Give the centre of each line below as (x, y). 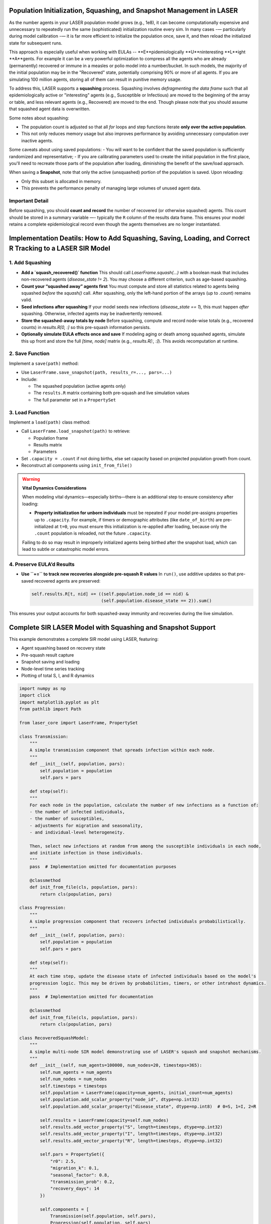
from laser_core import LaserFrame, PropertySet (79, 723)
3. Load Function (29, 412)
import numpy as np (42, 688)
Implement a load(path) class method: (50, 422)
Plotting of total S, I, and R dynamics (58, 675)
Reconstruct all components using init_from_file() (77, 466)
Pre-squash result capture (48, 655)
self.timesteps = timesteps (73, 1086)
